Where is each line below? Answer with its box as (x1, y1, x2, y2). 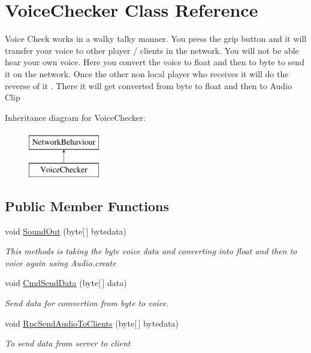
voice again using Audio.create (5, 256, 116, 269)
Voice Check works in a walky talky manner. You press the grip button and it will (5, 32, 307, 45)
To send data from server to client (5, 337, 131, 349)
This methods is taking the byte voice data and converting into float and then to (5, 245, 297, 257)
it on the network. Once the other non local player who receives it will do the (5, 67, 289, 80)
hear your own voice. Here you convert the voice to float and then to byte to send (5, 56, 304, 68)
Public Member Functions (5, 196, 169, 215)
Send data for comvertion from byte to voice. (5, 297, 169, 309)
